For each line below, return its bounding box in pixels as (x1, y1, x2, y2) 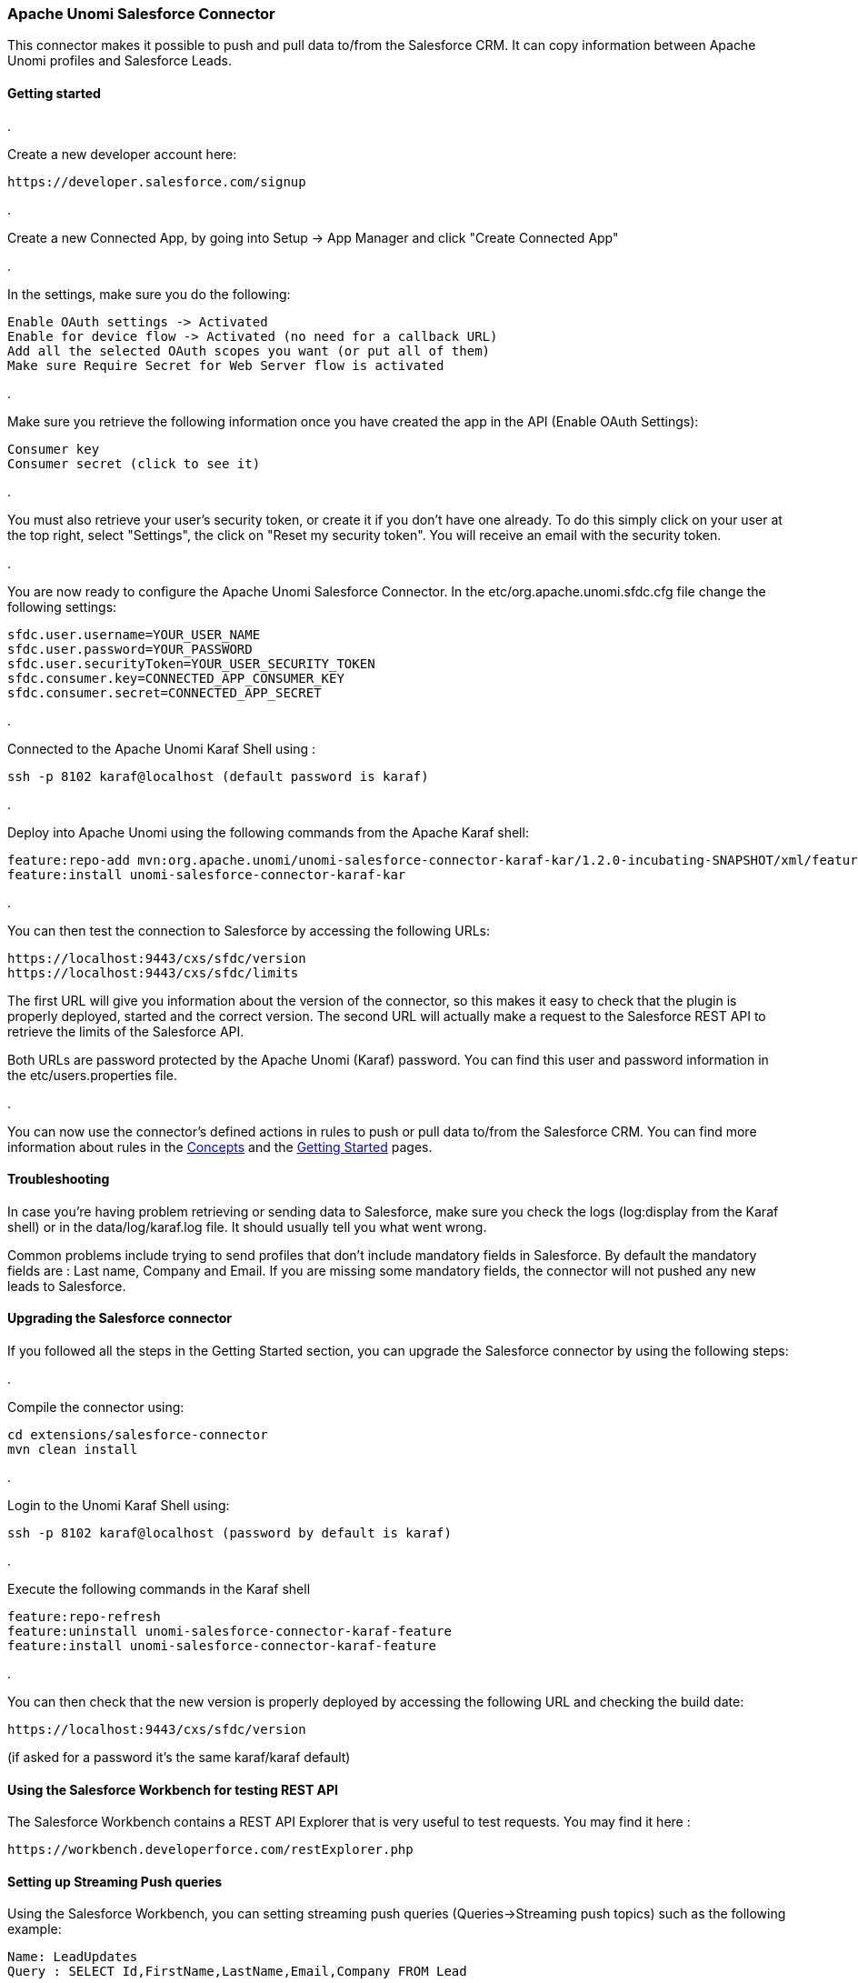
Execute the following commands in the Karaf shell (7, 1581, 311, 1597)
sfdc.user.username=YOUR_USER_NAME (7, 626, 261, 642)
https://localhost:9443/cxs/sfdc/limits (7, 965, 299, 980)
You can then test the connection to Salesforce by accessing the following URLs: (7, 922, 491, 938)
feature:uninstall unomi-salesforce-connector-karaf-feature (7, 1624, 452, 1639)
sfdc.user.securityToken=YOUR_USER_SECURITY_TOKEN (7, 656, 375, 671)
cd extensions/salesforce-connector (7, 1427, 268, 1443)
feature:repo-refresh (7, 1609, 161, 1625)
